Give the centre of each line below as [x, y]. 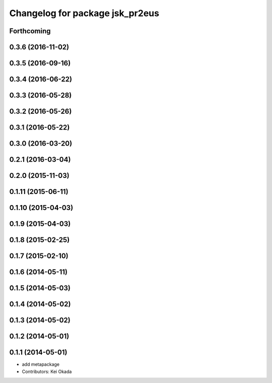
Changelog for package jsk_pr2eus [84, 13]
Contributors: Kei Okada [47, 371]
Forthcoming [30, 31]
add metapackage [41, 364]
